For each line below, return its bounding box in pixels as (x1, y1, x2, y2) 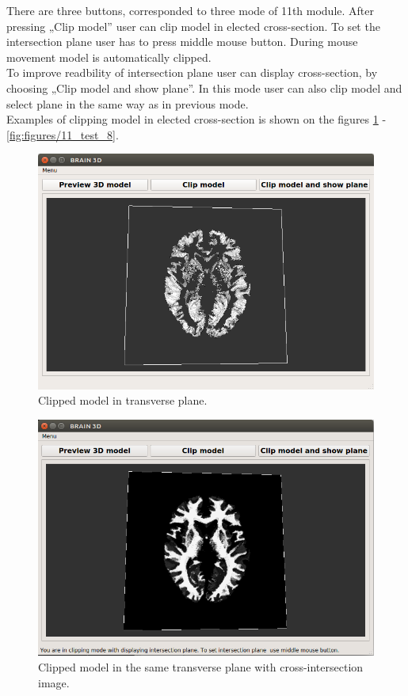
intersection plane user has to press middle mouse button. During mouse (6, 33, 358, 50)
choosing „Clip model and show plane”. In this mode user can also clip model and (6, 79, 402, 96)
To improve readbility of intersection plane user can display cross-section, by (6, 64, 378, 81)
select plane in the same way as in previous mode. (6, 95, 249, 112)
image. (38, 674, 70, 690)
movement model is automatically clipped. (6, 48, 212, 65)
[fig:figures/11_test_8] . (6, 126, 119, 143)
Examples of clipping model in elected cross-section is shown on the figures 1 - (6, 111, 387, 127)
